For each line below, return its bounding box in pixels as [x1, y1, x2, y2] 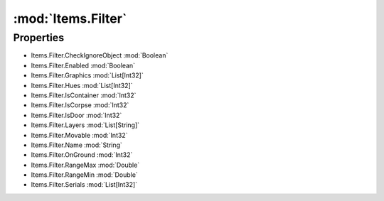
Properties [13, 31, 64, 44]
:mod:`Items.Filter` [13, 11, 127, 26]
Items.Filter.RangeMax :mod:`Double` [31, 161, 140, 169]
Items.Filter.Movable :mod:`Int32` [31, 131, 128, 139]
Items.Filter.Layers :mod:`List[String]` [31, 121, 140, 129]
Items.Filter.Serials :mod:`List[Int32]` [31, 180, 138, 189]
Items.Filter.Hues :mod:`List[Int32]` [31, 81, 133, 89]
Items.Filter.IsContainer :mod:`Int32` [31, 91, 137, 99]
